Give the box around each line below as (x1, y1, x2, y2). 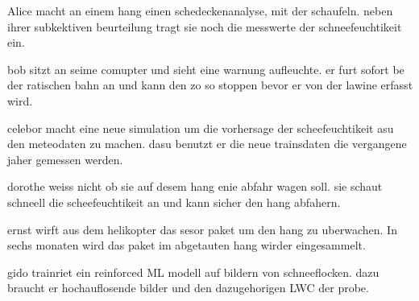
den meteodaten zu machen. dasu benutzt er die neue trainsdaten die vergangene (7, 135, 407, 152)
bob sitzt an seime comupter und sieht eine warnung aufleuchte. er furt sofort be (7, 60, 404, 77)
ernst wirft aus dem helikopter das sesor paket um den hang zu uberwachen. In (7, 221, 397, 237)
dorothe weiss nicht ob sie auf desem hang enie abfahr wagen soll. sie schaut (7, 178, 383, 195)
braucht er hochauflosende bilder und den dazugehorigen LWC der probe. (7, 279, 369, 296)
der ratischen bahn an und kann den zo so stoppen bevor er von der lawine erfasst (7, 76, 413, 93)
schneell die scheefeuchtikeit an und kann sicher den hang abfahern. (7, 193, 341, 210)
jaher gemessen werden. (7, 150, 123, 167)
